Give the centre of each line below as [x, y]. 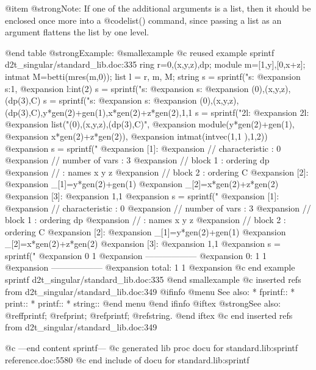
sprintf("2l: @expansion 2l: [260, 112]
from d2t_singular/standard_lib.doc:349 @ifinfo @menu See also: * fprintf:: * [150, 291]
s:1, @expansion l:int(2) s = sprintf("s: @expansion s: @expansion [127, 88]
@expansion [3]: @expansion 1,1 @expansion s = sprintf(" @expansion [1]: [142, 195]
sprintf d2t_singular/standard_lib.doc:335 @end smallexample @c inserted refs [153, 279]
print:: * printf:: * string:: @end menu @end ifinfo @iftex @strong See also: [143, 303]
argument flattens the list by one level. [77, 32]
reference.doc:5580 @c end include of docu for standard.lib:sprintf [127, 359]
